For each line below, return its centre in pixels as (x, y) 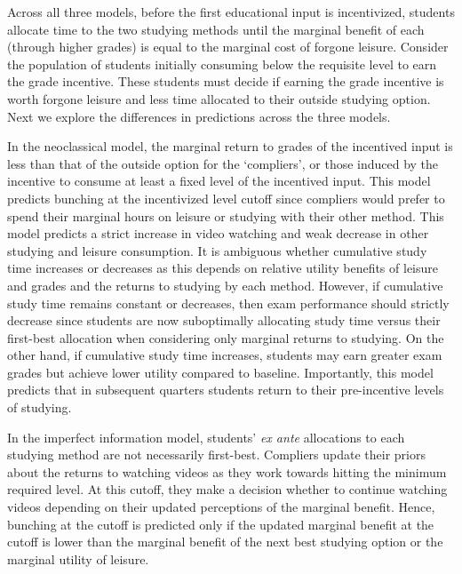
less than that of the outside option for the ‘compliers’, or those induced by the (223, 163)
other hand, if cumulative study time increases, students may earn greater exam (225, 355)
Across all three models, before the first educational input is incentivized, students (231, 12)
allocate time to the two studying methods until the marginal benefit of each (216, 29)
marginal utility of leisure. (78, 558)
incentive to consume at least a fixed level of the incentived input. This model (219, 181)
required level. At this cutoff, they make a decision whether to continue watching (227, 489)
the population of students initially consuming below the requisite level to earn (222, 64)
